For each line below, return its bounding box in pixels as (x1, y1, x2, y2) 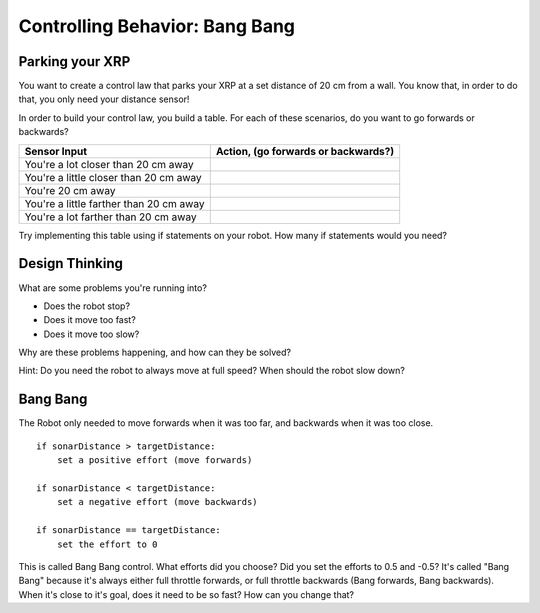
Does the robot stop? (43, 300, 130, 312)
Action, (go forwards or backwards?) (215, 144, 395, 158)
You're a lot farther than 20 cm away (24, 210, 197, 224)
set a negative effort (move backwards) (56, 496, 259, 508)
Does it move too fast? (43, 314, 137, 326)
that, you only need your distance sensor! (18, 93, 190, 105)
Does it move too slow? (43, 328, 140, 340)
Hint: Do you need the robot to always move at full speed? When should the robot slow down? (18, 365, 405, 377)
